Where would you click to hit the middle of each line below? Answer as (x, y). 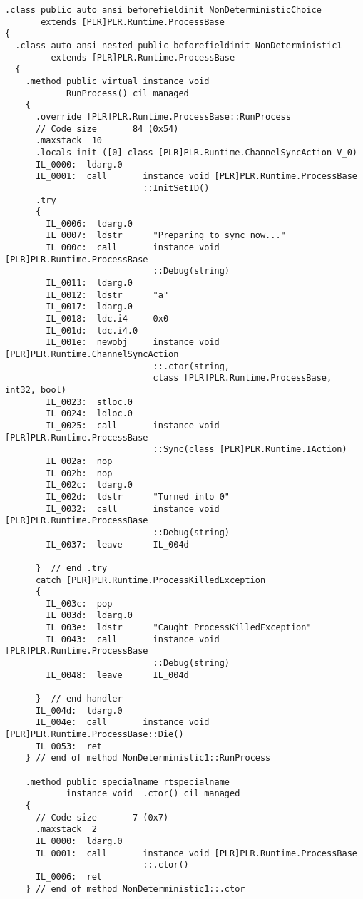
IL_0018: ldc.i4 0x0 (107, 319)
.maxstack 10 (69, 141)
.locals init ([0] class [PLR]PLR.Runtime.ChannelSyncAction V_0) (196, 152)
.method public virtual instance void (117, 81)
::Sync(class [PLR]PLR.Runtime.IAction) (250, 449)
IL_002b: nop (79, 473)
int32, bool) (36, 390)
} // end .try (71, 568)
